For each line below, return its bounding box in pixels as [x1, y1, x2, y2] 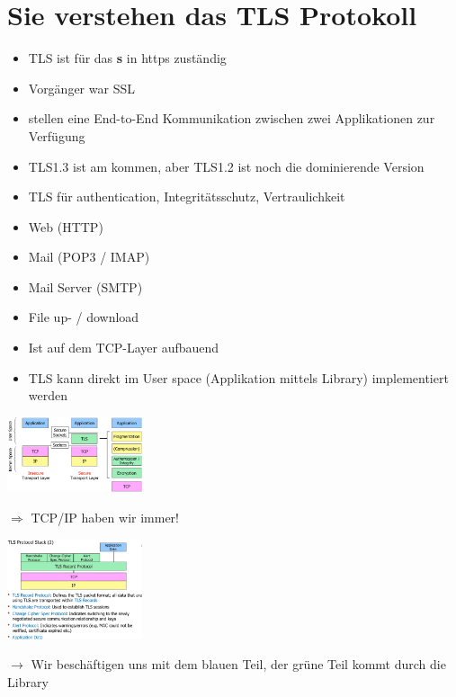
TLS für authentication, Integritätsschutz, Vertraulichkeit [28, 187, 345, 206]
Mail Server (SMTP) [28, 277, 143, 296]
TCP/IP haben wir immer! [31, 507, 179, 526]
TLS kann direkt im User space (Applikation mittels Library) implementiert [28, 368, 449, 387]
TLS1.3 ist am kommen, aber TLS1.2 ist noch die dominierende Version [28, 156, 425, 175]
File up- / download [28, 308, 139, 326]
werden [28, 386, 68, 405]
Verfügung [28, 126, 85, 145]
